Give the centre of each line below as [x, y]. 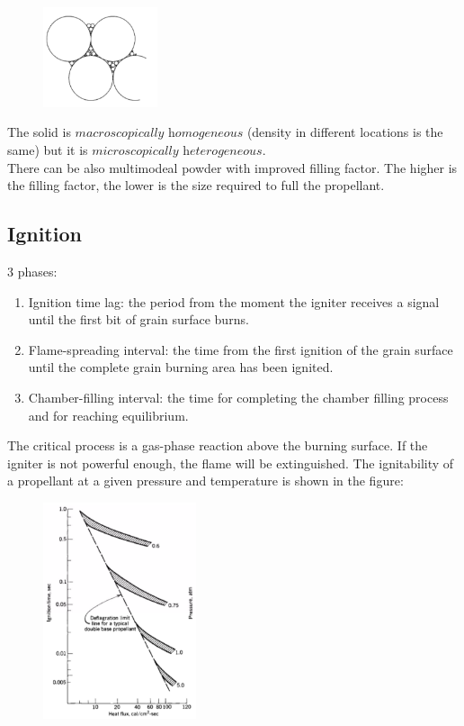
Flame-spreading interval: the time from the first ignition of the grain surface [241, 349]
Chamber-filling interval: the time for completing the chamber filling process [238, 397]
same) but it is [48, 150]
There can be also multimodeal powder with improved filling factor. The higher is [232, 167]
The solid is [39, 132]
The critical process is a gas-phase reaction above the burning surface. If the [218, 445]
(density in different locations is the [345, 132]
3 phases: [32, 271]
